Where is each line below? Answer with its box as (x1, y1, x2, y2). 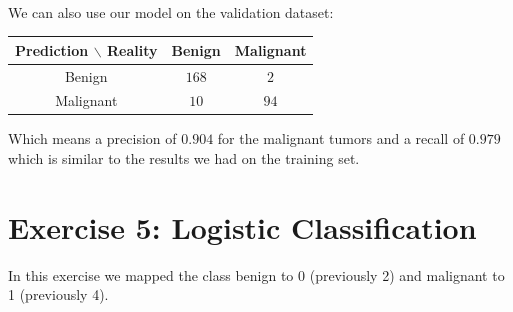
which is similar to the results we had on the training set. (8, 148, 360, 169)
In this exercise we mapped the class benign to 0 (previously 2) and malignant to (8, 264, 505, 285)
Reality (106, 39, 158, 60)
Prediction (15, 39, 89, 60)
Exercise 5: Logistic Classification (8, 206, 477, 247)
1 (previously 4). (8, 284, 109, 305)
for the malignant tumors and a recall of (217, 128, 465, 149)
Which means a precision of (8, 128, 177, 149)
